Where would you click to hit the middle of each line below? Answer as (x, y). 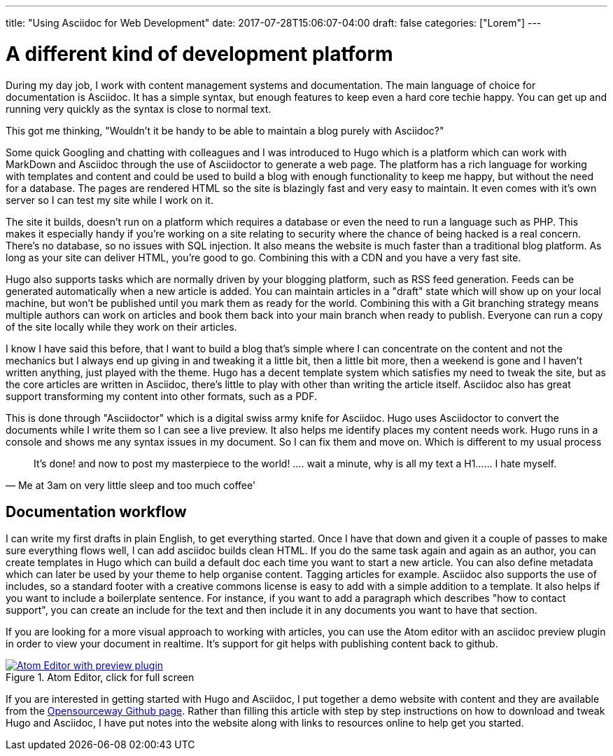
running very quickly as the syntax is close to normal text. (139, 109)
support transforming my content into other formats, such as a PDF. (161, 396)
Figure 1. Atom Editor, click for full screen (100, 678)
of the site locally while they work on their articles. (121, 327)
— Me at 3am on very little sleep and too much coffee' (131, 485)
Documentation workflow (96, 511)
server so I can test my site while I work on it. (110, 200)
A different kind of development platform (199, 54)
